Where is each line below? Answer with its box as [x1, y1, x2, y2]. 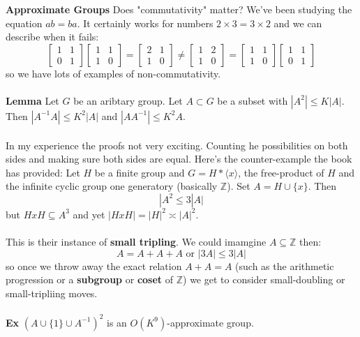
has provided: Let [6, 165, 80, 179]
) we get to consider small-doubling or [183, 272, 345, 287]
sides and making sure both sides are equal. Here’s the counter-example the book [6, 151, 352, 166]
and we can [273, 15, 322, 30]
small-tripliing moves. [6, 285, 98, 300]
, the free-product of [238, 165, 324, 179]
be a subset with [217, 93, 288, 107]
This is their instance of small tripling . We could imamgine [6, 234, 267, 249]
